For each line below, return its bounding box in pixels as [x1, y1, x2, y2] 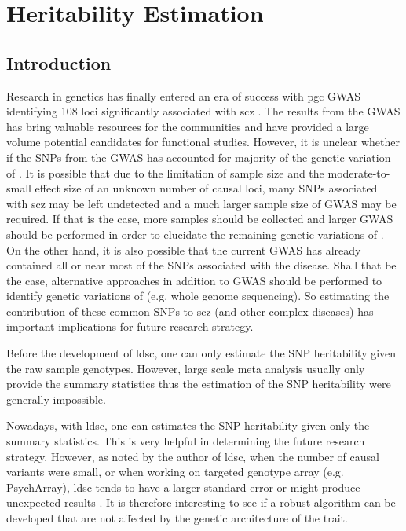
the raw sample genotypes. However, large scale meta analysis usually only [6, 360, 365, 376]
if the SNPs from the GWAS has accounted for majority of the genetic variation [6, 148, 391, 165]
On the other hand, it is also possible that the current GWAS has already [6, 241, 361, 258]
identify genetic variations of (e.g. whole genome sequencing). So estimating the [6, 287, 390, 304]
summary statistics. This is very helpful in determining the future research [6, 433, 365, 449]
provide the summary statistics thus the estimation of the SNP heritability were [6, 375, 391, 392]
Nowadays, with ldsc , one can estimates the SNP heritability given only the [6, 417, 370, 434]
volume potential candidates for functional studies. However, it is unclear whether [6, 134, 400, 150]
